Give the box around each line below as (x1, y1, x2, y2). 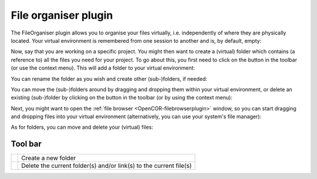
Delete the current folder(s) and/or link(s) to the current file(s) (21, 161, 192, 170)
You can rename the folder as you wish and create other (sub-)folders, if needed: (11, 75, 208, 82)
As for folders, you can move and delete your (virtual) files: (11, 123, 154, 131)
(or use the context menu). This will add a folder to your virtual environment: (11, 64, 195, 71)
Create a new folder (21, 154, 76, 162)
